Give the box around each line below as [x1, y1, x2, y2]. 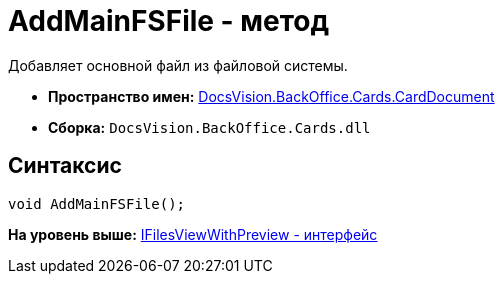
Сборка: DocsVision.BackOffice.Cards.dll [48, 118, 371, 136]
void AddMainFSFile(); [8, 195, 186, 212]
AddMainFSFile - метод [8, 4, 330, 38]
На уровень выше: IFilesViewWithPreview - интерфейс [8, 225, 378, 243]
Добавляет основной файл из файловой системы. [8, 56, 348, 74]
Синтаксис [8, 153, 122, 179]
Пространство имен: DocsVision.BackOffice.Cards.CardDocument [48, 87, 495, 105]
